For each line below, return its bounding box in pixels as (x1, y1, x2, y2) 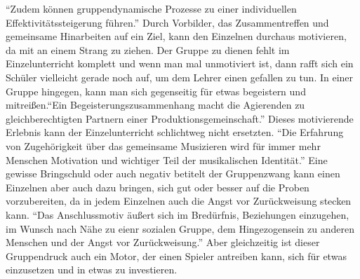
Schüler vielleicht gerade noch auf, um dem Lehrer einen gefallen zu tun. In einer (6, 69, 354, 84)
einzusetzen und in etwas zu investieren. (6, 262, 178, 277)
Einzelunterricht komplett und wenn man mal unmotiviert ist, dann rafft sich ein (6, 56, 354, 71)
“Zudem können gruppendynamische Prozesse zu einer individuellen (6, 1, 297, 15)
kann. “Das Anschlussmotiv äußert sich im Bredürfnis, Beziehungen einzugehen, (6, 207, 349, 222)
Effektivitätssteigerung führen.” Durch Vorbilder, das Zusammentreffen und (6, 15, 329, 29)
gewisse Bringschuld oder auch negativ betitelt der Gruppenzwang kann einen (6, 166, 340, 181)
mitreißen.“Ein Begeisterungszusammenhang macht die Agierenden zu (6, 97, 305, 112)
